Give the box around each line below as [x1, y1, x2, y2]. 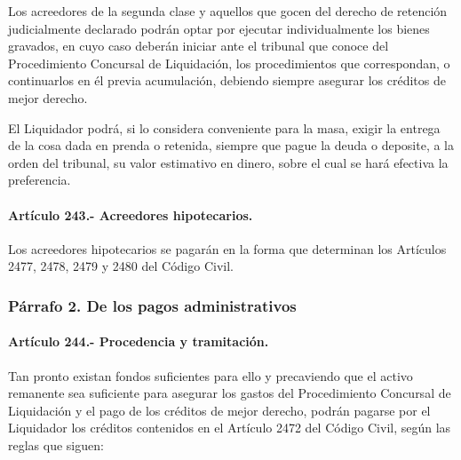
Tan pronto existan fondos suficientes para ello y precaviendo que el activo [8, 366, 413, 385]
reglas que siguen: [8, 435, 104, 454]
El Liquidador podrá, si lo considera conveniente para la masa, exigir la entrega [8, 118, 441, 137]
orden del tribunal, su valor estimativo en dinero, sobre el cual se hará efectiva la [8, 153, 449, 171]
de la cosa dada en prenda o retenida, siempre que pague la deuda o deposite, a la [8, 136, 454, 155]
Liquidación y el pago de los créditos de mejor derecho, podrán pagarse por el [8, 401, 431, 419]
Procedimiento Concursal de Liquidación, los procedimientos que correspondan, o [8, 53, 450, 72]
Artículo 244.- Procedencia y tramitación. [8, 332, 269, 351]
